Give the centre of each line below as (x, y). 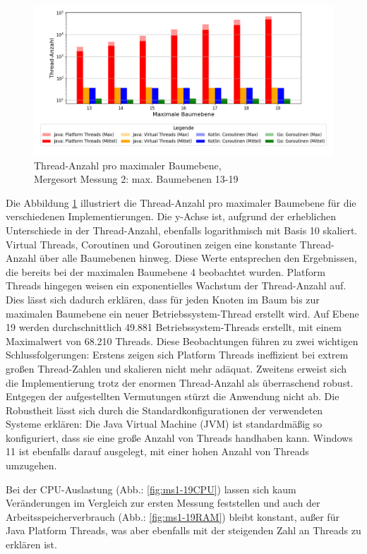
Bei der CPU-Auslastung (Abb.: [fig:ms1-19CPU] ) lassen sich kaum (151, 489)
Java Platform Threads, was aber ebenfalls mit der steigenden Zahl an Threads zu (183, 530)
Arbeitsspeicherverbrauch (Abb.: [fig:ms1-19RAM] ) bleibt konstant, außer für (173, 516)
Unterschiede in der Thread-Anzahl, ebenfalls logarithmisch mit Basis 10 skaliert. (182, 230)
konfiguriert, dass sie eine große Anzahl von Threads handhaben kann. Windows (179, 437)
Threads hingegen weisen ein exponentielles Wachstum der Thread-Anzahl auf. (176, 285)
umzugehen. (31, 465)
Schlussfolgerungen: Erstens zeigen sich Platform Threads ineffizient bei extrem (177, 355)
